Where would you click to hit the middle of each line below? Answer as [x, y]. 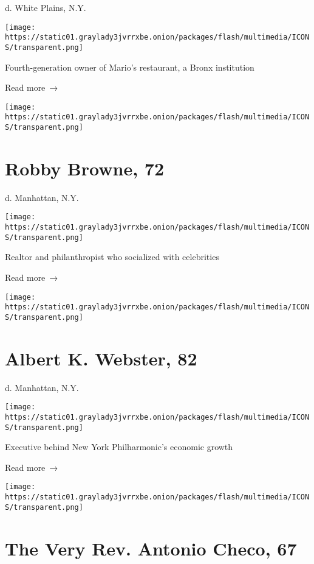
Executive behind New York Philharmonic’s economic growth [119, 447]
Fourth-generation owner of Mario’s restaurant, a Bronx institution [130, 67]
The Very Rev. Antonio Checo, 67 [151, 548]
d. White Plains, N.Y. [46, 7]
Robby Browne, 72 [85, 168]
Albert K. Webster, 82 [101, 358]
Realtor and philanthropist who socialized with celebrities [112, 257]
